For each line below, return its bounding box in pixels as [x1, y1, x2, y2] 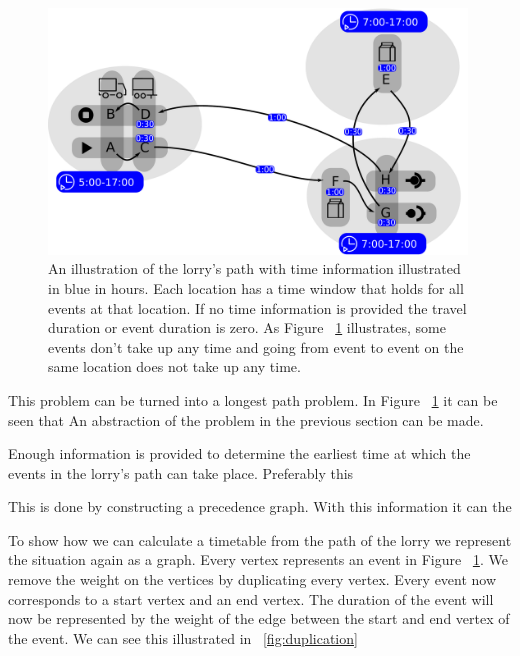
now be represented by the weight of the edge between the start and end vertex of [8, 608, 510, 629]
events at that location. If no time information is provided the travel [48, 297, 467, 318]
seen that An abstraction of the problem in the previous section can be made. [8, 409, 484, 430]
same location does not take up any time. [48, 356, 301, 377]
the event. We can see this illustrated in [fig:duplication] [8, 627, 358, 648]
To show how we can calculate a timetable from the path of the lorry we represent [8, 529, 512, 550]
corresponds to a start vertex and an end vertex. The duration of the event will [8, 588, 494, 609]
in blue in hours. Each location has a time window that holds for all [48, 277, 464, 298]
